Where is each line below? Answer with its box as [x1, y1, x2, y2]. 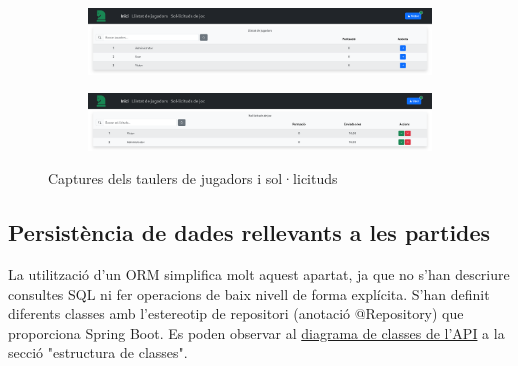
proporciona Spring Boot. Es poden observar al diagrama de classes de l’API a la [8, 322, 505, 343]
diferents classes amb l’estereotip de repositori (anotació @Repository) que [8, 303, 464, 324]
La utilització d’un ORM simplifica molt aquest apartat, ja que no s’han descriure [8, 263, 510, 284]
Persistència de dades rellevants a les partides [8, 217, 491, 248]
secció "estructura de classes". [8, 342, 188, 363]
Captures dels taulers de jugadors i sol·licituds [48, 168, 338, 189]
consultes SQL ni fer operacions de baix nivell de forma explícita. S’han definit [8, 283, 490, 304]
